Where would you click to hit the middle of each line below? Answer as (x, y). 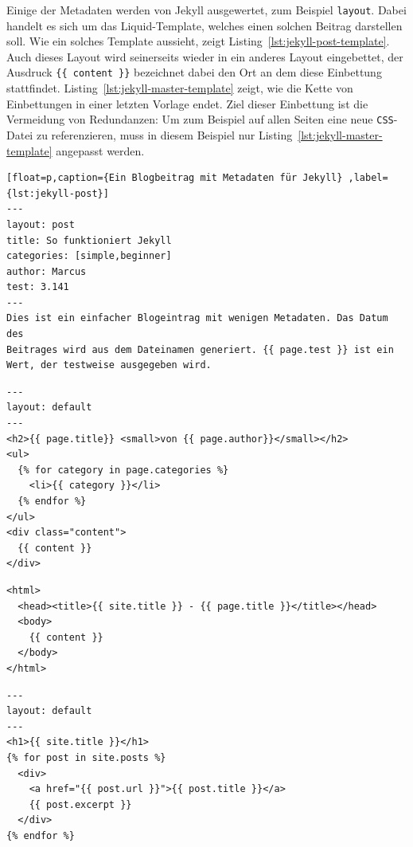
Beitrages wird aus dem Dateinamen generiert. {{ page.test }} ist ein (200, 349)
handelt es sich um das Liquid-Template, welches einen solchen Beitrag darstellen (205, 25)
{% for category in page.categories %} (123, 470)
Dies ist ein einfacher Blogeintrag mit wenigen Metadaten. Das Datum (197, 318)
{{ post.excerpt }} (80, 804)
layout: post (41, 224)
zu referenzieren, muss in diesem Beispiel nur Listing (164, 134)
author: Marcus (47, 271)
